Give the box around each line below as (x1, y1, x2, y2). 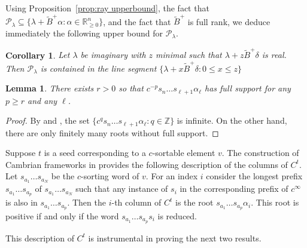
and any (28, 94, 57, 106)
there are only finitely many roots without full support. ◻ (5, 126, 219, 139)
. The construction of (221, 146, 299, 159)
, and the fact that (103, 15, 171, 27)
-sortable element (152, 146, 215, 159)
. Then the (67, 196, 106, 209)
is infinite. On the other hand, (177, 114, 287, 127)
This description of (5, 231, 74, 244)
